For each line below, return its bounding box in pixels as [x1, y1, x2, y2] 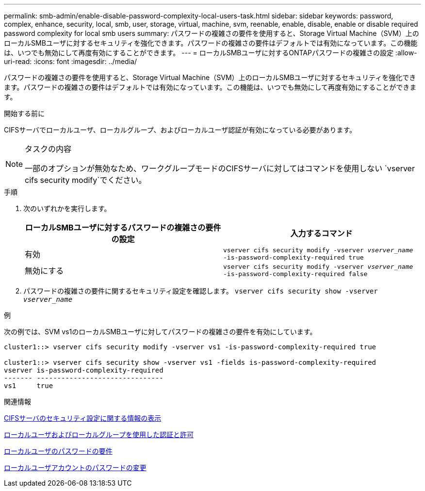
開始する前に [4, 109, 45, 117]
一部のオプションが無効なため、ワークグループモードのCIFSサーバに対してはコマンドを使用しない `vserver [25, 164, 415, 173]
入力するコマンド [290, 229, 353, 238]
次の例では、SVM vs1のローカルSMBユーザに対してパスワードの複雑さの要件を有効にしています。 [4, 327, 317, 336]
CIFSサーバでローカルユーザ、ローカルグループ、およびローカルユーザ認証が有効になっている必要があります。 [4, 126, 357, 134]
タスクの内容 [25, 144, 72, 154]
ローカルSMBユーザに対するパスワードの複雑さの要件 [25, 223, 221, 232]
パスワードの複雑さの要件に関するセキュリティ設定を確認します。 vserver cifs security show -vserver [23, 287, 378, 295]
